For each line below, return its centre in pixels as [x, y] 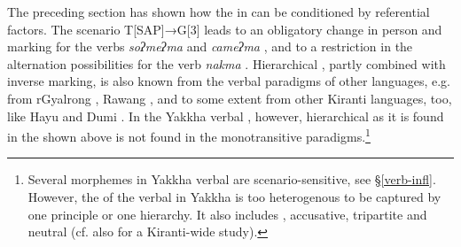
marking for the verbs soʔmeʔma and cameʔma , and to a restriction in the [210, 46]
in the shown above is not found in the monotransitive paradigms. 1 [189, 135]
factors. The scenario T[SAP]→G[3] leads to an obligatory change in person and [225, 29]
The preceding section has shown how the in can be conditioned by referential [219, 12]
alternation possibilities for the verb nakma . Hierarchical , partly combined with [227, 63]
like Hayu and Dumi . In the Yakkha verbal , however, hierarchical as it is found [226, 116]
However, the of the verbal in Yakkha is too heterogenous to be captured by [234, 197]
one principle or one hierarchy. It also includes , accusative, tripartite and [227, 214]
